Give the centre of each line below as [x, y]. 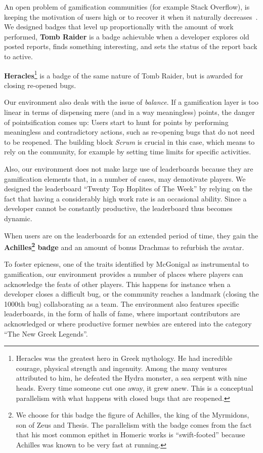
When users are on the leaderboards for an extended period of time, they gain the [131, 235]
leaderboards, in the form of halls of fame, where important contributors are [122, 314]
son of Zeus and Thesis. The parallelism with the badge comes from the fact [134, 424]
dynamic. [18, 218]
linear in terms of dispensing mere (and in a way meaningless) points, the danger [129, 112]
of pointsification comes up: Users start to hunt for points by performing [116, 122]
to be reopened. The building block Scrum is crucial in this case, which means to [129, 141]
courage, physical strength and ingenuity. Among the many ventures [122, 368]
